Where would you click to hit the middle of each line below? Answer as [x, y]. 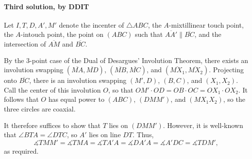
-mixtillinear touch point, [206, 24]
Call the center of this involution [52, 89]
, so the [234, 99]
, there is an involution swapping [78, 80]
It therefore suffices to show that [52, 125]
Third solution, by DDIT [47, 6]
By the [14, 60]
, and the [208, 34]
